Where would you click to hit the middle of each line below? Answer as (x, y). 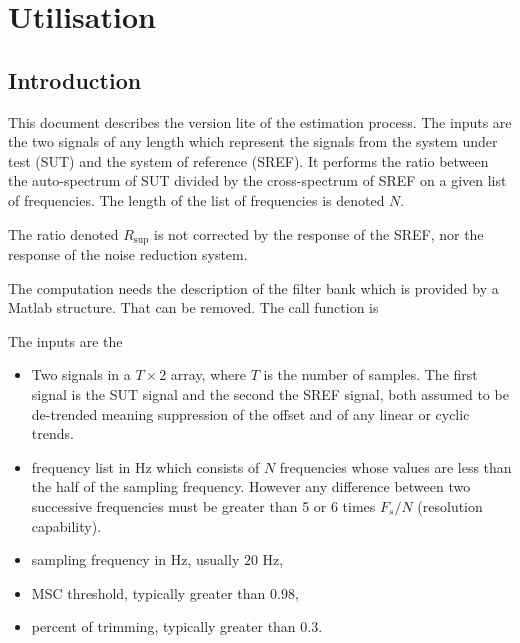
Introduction (75, 79)
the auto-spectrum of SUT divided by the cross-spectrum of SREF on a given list (257, 180)
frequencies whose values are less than (395, 466)
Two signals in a (81, 374)
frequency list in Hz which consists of (145, 466)
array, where (208, 374)
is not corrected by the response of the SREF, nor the (319, 233)
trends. (52, 433)
